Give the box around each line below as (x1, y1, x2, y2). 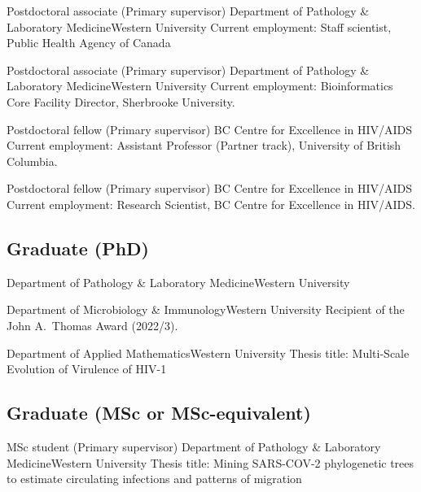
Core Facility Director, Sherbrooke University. (7, 93, 235, 110)
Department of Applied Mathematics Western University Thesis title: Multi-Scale (7, 344, 410, 361)
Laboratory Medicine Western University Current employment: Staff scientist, (7, 18, 392, 35)
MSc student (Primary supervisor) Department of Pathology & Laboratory (7, 438, 381, 455)
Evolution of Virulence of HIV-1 (7, 360, 167, 377)
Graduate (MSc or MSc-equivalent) (7, 400, 311, 425)
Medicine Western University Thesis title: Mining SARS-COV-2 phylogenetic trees (7, 454, 414, 471)
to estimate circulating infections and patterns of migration (7, 470, 302, 487)
